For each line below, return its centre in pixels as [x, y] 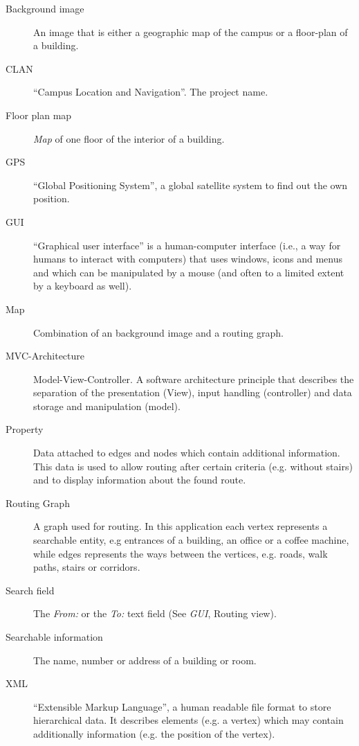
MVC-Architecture [45, 356]
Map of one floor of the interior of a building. [129, 138]
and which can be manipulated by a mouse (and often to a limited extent [189, 272]
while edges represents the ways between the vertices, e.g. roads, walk [181, 553]
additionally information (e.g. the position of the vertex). [154, 733]
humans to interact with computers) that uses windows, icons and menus [188, 259]
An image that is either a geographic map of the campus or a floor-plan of [191, 32]
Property [25, 429]
